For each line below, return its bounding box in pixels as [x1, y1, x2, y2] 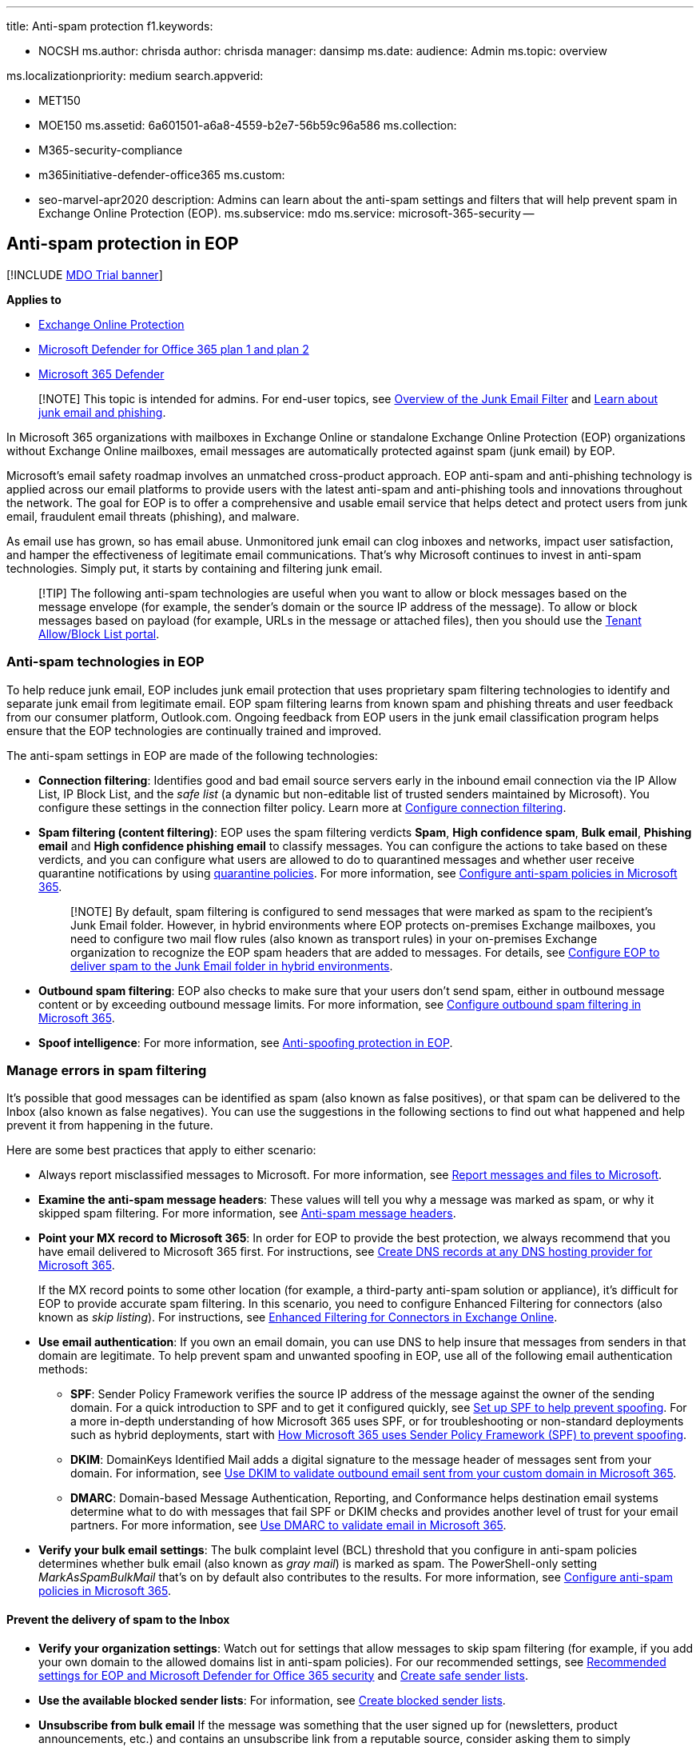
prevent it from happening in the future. [6, 1118, 213, 1133]
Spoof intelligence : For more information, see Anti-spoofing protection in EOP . [38, 1035, 453, 1049]
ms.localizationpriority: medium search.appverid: [6, 69, 264, 82]
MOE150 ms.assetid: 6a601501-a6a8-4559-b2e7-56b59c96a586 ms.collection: [38, 118, 457, 132]
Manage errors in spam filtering [6, 1061, 207, 1078]
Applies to [6, 292, 62, 306]
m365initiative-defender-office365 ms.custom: [38, 168, 285, 182]
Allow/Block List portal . [38, 626, 160, 641]
